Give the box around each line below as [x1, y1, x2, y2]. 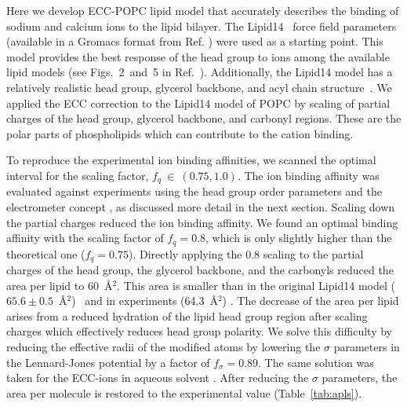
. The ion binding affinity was [237, 167, 380, 183]
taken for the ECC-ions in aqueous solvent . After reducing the [6, 369, 309, 386]
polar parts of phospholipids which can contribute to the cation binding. [6, 125, 354, 141]
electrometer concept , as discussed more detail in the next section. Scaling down [6, 198, 395, 214]
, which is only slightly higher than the [205, 229, 392, 246]
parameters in [333, 339, 400, 355]
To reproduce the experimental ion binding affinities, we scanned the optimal [6, 152, 376, 168]
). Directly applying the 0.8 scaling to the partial [128, 245, 364, 262]
